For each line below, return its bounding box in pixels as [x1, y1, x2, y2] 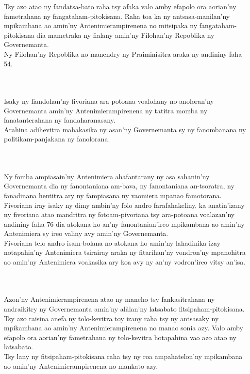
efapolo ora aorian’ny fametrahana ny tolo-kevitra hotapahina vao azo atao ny [4, 332, 236, 342]
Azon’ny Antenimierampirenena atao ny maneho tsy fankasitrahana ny [4, 294, 215, 304]
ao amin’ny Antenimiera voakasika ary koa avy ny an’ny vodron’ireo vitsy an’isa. [4, 257, 246, 267]
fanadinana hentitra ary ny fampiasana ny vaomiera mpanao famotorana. [4, 190, 222, 200]
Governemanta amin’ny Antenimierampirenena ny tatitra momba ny [4, 105, 208, 115]
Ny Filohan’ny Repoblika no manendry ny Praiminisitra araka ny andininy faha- [4, 48, 244, 59]
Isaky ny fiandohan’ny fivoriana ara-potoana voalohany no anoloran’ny [4, 95, 214, 106]
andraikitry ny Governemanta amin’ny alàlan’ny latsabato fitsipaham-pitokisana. [4, 304, 245, 314]
